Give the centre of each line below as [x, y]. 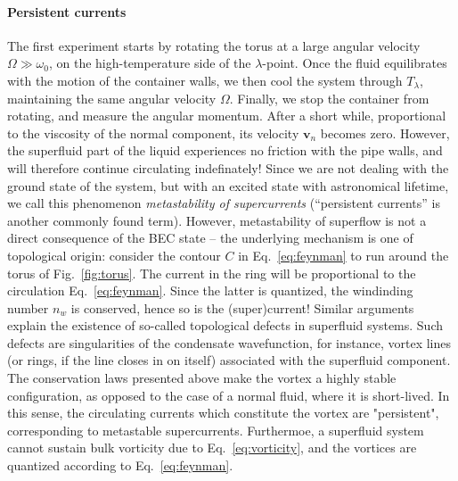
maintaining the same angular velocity [112, 98]
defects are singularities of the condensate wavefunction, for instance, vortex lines [229, 342]
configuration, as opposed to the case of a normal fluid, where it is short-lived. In [229, 395]
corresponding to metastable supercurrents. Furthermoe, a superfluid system [216, 430]
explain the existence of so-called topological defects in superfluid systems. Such [225, 325]
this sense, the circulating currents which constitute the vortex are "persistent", [223, 413]
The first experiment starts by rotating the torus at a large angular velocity [214, 45]
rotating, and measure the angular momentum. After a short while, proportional [227, 116]
